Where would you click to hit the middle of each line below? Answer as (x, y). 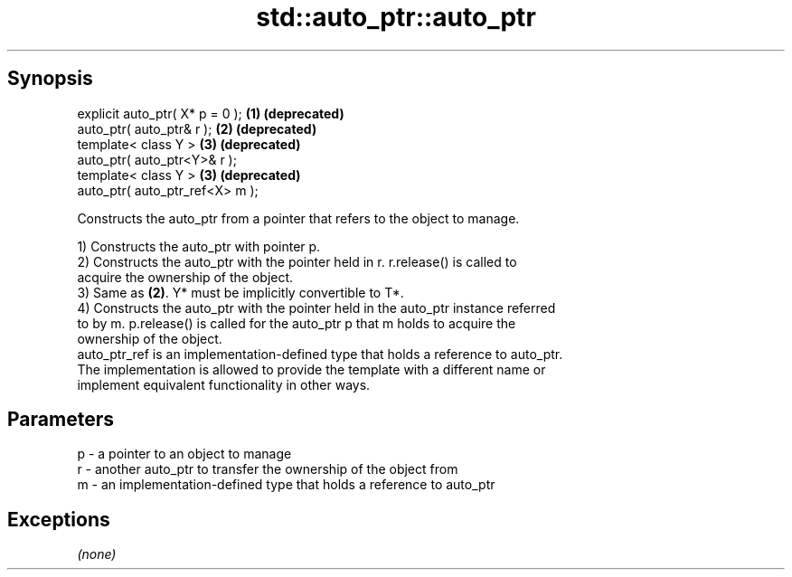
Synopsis (50, 79)
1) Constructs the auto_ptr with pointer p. (199, 246)
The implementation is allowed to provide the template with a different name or (311, 369)
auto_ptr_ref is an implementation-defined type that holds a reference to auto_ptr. (320, 354)
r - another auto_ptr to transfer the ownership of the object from (268, 469)
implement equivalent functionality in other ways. (224, 384)
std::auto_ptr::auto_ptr (396, 17)
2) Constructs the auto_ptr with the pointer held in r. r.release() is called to (297, 261)
